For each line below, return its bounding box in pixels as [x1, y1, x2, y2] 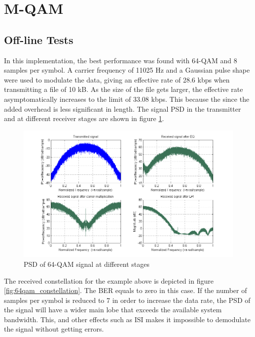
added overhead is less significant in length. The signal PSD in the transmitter [4, 103, 241, 114]
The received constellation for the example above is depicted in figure [4, 275, 214, 286]
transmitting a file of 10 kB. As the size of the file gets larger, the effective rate [4, 84, 243, 94]
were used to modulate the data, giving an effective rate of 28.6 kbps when [4, 74, 230, 84]
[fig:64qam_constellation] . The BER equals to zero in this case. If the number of [4, 285, 247, 295]
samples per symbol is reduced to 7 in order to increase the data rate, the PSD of [4, 295, 251, 305]
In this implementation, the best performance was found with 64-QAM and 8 [4, 55, 237, 65]
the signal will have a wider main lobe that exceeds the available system [4, 304, 222, 315]
